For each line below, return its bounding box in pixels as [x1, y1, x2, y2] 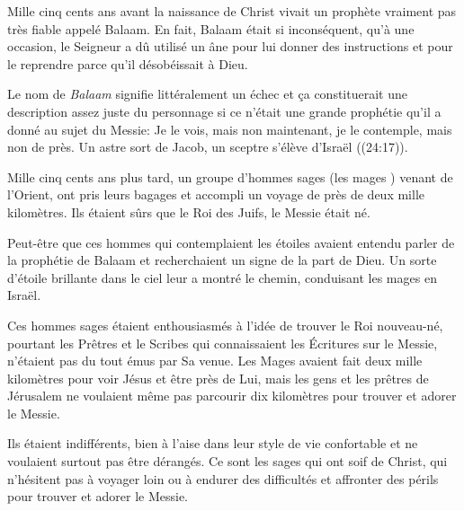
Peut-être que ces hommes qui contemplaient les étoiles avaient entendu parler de [7, 233, 455, 251]
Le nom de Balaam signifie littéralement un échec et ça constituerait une [7, 84, 407, 103]
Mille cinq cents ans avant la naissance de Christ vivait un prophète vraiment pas [7, 2, 457, 20]
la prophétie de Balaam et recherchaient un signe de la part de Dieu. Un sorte [7, 251, 437, 269]
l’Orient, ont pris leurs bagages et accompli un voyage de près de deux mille [7, 185, 424, 204]
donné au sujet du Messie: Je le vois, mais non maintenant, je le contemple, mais [7, 119, 452, 138]
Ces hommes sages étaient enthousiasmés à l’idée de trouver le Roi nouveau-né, [7, 315, 443, 334]
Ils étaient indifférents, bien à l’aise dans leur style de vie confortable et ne [7, 434, 418, 453]
